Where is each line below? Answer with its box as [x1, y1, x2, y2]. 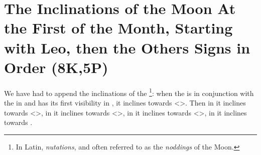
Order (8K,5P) [4, 56, 108, 77]
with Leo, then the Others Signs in [4, 37, 250, 57]
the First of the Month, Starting [4, 17, 233, 38]
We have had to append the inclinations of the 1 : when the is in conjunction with [4, 86, 254, 98]
